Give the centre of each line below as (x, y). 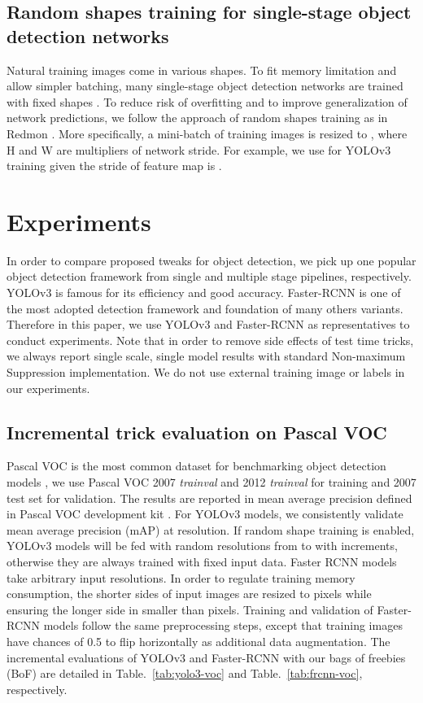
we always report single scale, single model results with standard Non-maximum (206, 356)
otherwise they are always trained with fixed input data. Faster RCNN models (202, 561)
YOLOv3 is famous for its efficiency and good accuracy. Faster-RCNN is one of (204, 293)
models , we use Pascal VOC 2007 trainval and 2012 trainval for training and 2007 (211, 482)
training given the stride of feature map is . (114, 166)
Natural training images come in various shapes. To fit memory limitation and (202, 70)
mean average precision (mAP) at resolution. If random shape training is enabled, (211, 529)
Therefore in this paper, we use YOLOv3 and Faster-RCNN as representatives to (208, 324)
